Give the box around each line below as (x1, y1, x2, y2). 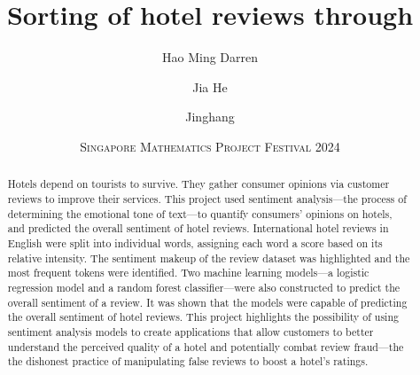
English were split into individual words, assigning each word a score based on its (7, 235, 383, 250)
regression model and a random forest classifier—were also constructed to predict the (7, 279, 401, 294)
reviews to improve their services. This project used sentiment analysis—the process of (7, 191, 407, 206)
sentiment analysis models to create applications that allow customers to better (7, 324, 374, 339)
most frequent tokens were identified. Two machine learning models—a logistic (7, 265, 369, 280)
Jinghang (185, 107, 235, 126)
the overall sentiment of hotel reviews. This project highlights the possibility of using (7, 309, 399, 324)
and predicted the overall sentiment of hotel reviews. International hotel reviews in (7, 221, 389, 236)
